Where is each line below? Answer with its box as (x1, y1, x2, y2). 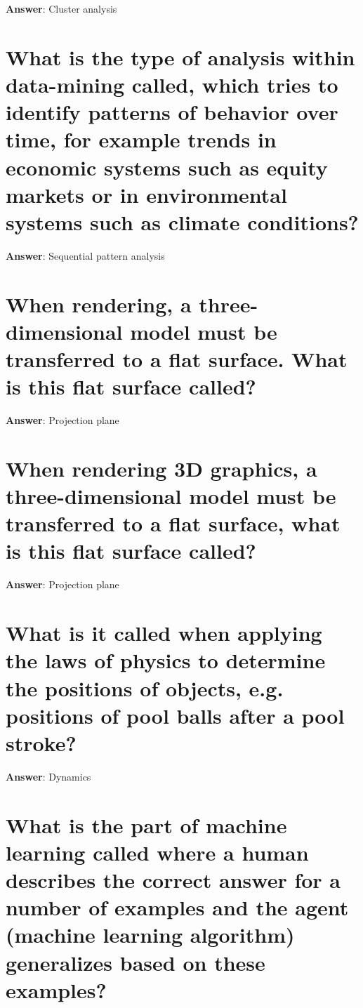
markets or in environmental (6, 180, 287, 208)
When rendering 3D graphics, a (6, 453, 317, 482)
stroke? (6, 728, 77, 757)
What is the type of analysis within (6, 42, 355, 71)
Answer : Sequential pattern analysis (6, 248, 165, 263)
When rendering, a (6, 289, 192, 318)
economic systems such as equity (6, 152, 328, 181)
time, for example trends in (6, 125, 277, 154)
